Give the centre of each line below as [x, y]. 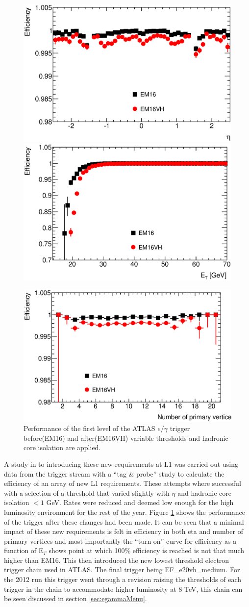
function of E [24, 550]
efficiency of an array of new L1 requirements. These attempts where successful [123, 483]
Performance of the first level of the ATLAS [89, 428]
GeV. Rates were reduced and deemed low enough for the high [140, 502]
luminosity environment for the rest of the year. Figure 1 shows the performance [124, 512]
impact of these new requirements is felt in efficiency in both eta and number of [124, 531]
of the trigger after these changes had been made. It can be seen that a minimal [124, 521]
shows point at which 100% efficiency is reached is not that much [147, 550]
